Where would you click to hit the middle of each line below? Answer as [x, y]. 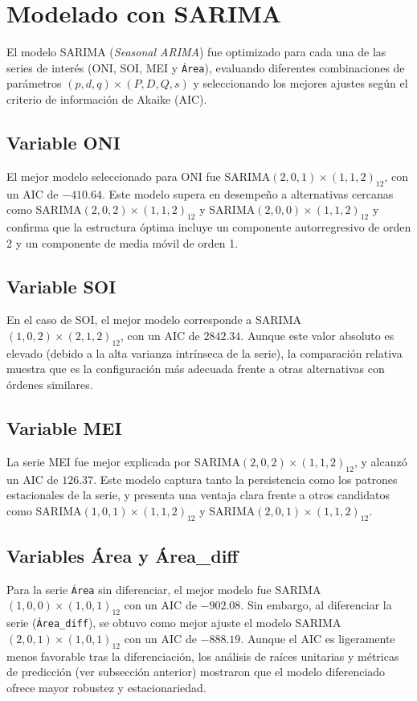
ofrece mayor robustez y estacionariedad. [106, 687]
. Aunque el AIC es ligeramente [318, 638]
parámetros [34, 83]
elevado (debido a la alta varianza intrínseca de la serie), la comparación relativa [204, 353]
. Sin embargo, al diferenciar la [316, 605]
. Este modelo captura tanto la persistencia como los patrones [245, 479]
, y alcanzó [380, 461]
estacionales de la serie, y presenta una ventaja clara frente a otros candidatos [198, 495]
